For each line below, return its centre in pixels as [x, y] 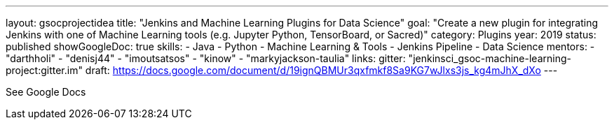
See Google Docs [46, 92]
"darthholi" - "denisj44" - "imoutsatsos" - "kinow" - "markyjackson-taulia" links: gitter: [206, 58]
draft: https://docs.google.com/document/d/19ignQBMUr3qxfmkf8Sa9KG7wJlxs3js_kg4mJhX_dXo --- [321, 70]
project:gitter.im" [44, 70]
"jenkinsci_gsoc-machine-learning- [490, 58]
